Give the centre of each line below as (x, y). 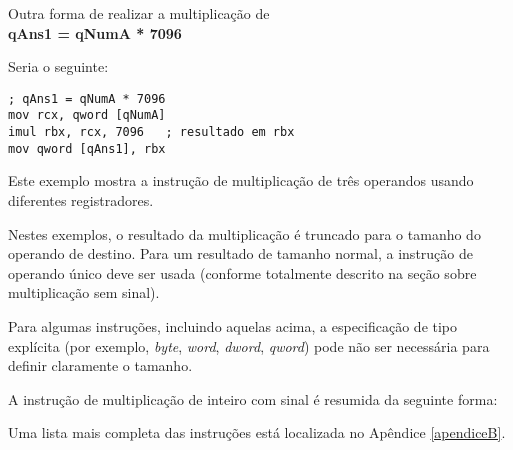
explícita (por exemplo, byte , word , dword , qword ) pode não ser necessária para (249, 345)
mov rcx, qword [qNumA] (87, 115)
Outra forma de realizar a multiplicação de (139, 13)
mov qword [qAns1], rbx (87, 148)
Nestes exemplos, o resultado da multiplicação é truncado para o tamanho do (244, 233)
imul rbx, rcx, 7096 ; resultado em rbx (151, 132)
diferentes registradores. (81, 200)
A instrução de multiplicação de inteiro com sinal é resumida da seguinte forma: (253, 398)
